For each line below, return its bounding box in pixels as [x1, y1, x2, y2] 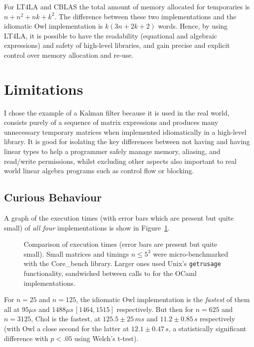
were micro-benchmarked [153, 248, 228, 259]
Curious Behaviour [4, 190, 102, 205]
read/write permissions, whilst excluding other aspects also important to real [4, 155, 237, 166]
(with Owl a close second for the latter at [4, 323, 129, 334]
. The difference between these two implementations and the [54, 11, 236, 21]
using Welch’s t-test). [74, 333, 139, 343]
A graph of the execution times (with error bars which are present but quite [4, 213, 234, 223]
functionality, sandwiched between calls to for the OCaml [24, 268, 197, 278]
